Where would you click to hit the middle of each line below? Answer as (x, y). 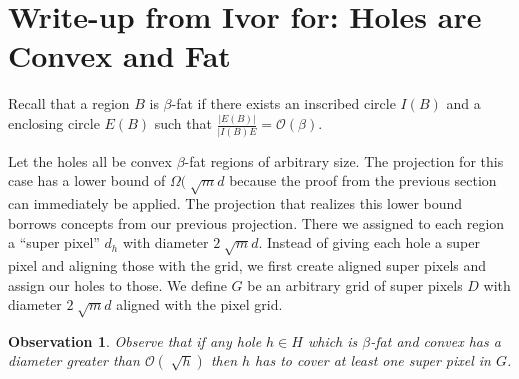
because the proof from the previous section (363, 180)
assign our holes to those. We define (117, 284)
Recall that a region (69, 103)
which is (332, 340)
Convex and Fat (119, 55)
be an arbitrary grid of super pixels (355, 284)
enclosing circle (54, 123)
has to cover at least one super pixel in (373, 360)
